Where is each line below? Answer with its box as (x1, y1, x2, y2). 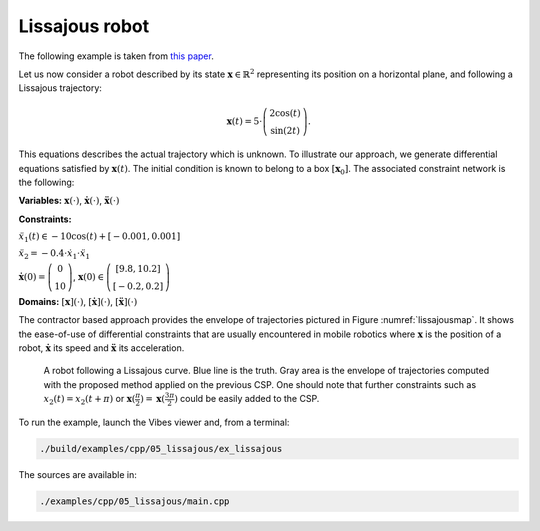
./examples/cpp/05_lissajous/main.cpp (39, 495, 230, 507)
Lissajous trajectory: (18, 82, 102, 94)
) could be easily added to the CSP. (173, 393, 320, 405)
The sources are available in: (18, 468, 137, 480)
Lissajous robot (18, 15, 150, 37)
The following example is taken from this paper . (18, 50, 214, 62)
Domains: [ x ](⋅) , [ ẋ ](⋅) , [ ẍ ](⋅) (18, 295, 138, 307)
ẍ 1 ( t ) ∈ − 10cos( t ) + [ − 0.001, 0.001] (18, 231, 181, 245)
